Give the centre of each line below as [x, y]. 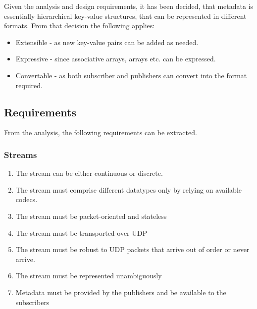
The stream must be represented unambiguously [89, 276]
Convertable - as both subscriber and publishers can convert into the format [131, 75]
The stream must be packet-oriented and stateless [91, 216]
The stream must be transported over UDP [81, 232]
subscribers [32, 302]
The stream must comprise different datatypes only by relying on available [129, 189]
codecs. [26, 199]
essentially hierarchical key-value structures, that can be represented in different [125, 16]
